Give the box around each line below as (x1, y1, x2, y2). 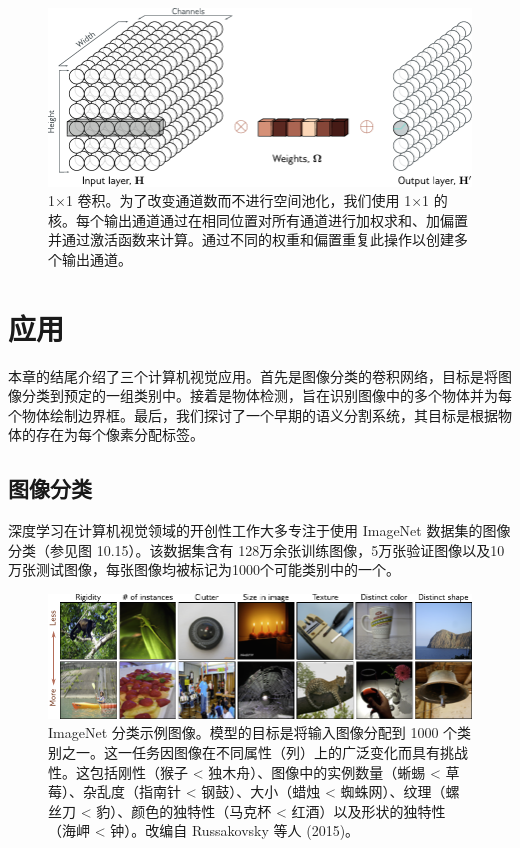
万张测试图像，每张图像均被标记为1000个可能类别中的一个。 (8, 559, 400, 580)
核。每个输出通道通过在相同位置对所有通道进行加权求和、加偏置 (48, 209, 468, 230)
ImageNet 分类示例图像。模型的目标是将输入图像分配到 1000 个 (48, 722, 458, 743)
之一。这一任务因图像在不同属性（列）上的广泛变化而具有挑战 (61, 742, 468, 763)
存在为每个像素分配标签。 (35, 424, 204, 445)
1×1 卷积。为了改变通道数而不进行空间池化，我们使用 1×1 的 (48, 190, 448, 211)
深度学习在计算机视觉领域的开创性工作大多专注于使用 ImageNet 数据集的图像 (8, 520, 511, 541)
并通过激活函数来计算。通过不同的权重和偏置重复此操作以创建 (48, 229, 454, 250)
